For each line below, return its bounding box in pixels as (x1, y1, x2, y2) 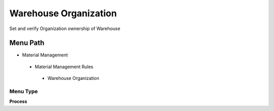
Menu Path (9, 39, 45, 47)
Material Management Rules (35, 64, 93, 70)
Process (9, 98, 27, 104)
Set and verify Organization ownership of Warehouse (9, 25, 120, 32)
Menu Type (9, 88, 38, 95)
